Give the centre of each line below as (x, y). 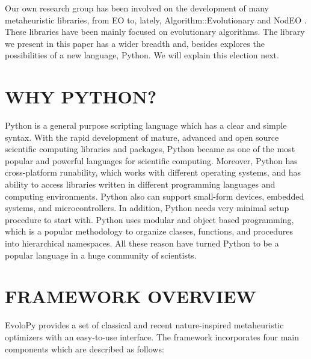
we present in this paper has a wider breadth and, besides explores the (135, 43)
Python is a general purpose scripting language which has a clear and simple (146, 125)
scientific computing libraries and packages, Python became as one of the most (150, 149)
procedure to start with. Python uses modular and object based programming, (149, 219)
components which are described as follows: (85, 348)
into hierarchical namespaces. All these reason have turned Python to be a (142, 243)
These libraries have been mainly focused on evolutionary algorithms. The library (155, 32)
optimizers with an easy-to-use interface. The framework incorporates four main (152, 336)
